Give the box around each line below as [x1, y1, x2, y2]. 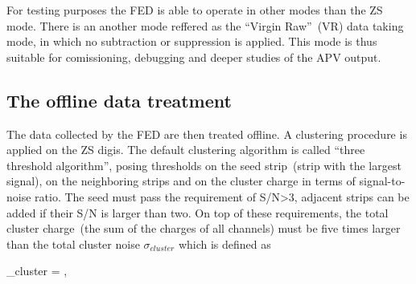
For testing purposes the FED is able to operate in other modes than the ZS [6, 2, 383, 18]
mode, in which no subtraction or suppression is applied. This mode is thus [6, 33, 377, 50]
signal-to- [359, 172, 406, 189]
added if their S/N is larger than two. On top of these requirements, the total [6, 204, 389, 221]
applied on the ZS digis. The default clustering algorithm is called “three [6, 141, 365, 158]
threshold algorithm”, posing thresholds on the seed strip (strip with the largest [6, 156, 402, 173]
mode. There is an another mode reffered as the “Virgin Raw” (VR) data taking [6, 17, 404, 34]
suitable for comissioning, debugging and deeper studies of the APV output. [6, 48, 381, 65]
